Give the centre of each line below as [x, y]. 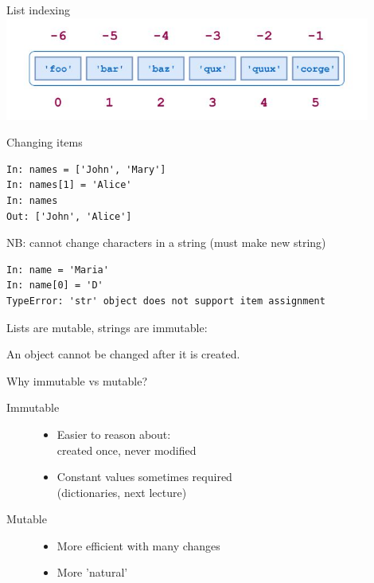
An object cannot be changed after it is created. [123, 354]
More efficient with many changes [138, 545]
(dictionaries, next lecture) [122, 492]
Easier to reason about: [114, 434]
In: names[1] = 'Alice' [69, 185]
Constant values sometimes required [144, 477]
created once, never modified [127, 450]
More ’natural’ [92, 572]
